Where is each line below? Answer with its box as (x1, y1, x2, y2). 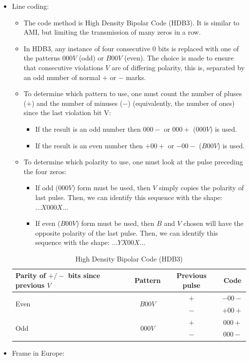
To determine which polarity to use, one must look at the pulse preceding (23, 157, 243, 167)
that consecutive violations (23, 62, 103, 72)
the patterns (23, 53, 60, 63)
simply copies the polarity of (159, 182, 244, 193)
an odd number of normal (23, 72, 100, 82)
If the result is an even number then (35, 140, 143, 150)
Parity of (15, 270, 46, 281)
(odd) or (78, 53, 104, 63)
